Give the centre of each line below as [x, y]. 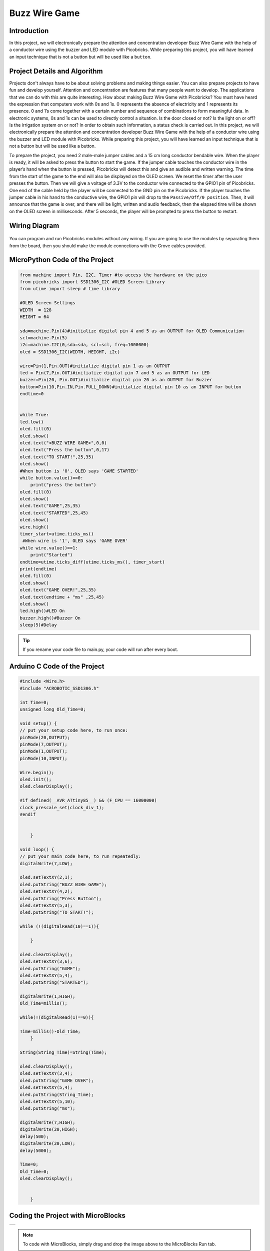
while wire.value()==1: [49, 548]
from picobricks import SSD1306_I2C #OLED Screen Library [92, 282]
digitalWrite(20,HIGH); [49, 1129]
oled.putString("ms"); [47, 1109]
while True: [34, 415]
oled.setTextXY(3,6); [46, 962]
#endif [28, 814]
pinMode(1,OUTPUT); [43, 751]
